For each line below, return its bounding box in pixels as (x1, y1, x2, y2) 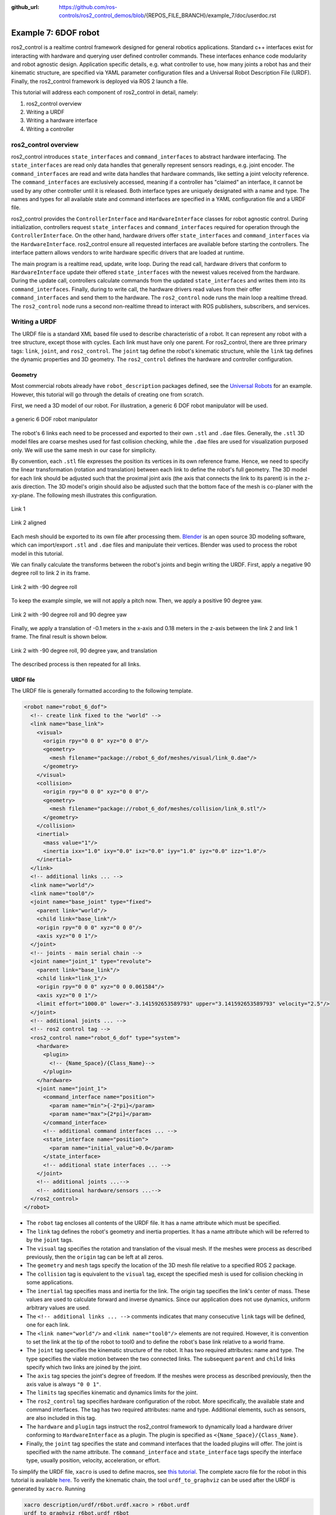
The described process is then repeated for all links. (11, 661, 141, 668)
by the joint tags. (26, 1236, 74, 1244)
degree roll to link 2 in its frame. (11, 570, 91, 577)
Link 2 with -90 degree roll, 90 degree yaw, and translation (11, 647, 158, 654)
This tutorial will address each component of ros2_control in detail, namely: (11, 88, 199, 96)
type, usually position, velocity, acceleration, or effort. (26, 1457, 161, 1464)
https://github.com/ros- (59, 4, 118, 10)
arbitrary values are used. (26, 1304, 91, 1311)
